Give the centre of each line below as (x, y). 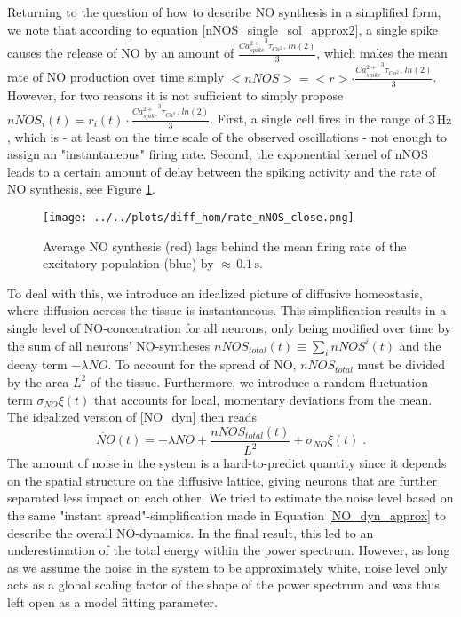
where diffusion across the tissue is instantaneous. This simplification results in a (227, 310)
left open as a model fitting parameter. (112, 601)
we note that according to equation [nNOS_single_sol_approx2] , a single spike (223, 29)
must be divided (401, 364)
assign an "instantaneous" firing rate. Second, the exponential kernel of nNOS (218, 154)
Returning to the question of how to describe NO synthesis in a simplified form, (224, 12)
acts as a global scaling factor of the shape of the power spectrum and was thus (223, 585)
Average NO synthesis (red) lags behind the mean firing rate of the (225, 245)
